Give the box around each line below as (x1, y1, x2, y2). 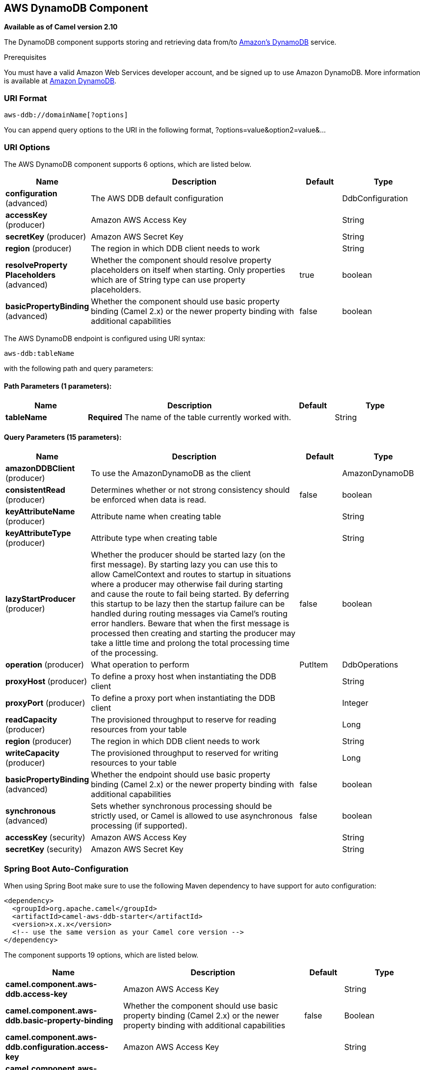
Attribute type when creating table (91, 533, 217, 543)
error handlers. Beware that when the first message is (91, 618, 290, 629)
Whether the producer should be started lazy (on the (91, 550, 286, 560)
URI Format (4, 93, 47, 103)
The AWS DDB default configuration (91, 193, 224, 203)
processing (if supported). (91, 821, 187, 831)
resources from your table (91, 724, 187, 735)
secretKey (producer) (5, 231, 86, 241)
